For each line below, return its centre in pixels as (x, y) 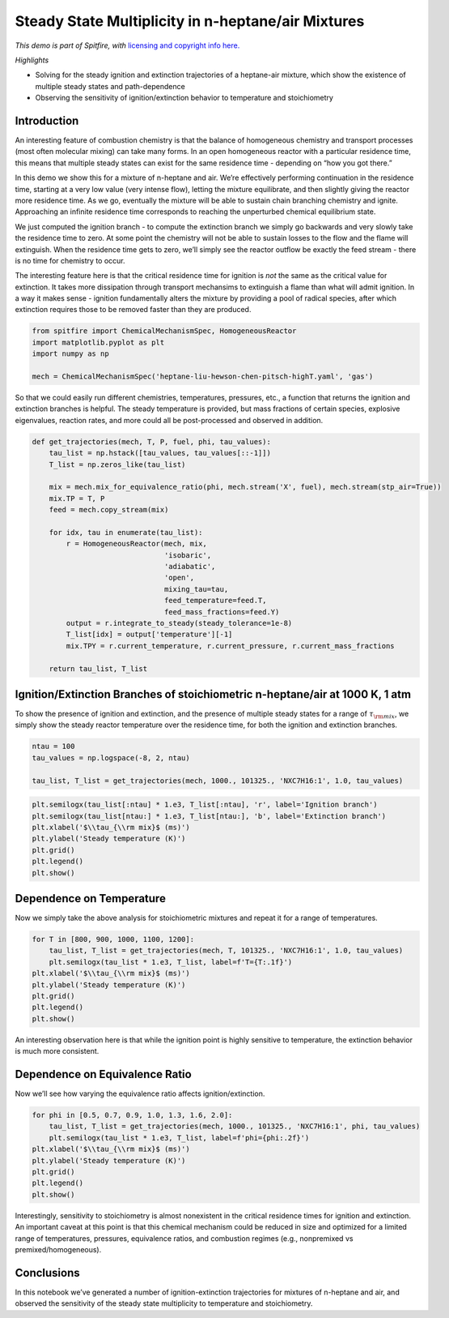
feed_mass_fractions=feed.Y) (222, 612)
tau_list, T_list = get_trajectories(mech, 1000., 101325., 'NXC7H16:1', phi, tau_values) (235, 1126)
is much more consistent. (57, 1051)
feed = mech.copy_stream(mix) (109, 510)
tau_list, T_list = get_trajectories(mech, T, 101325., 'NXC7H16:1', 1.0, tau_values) (226, 951)
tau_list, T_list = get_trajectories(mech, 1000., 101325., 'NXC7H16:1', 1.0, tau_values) (218, 781)
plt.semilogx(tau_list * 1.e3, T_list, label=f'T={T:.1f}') (171, 962)
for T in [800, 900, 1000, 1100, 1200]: (113, 939)
